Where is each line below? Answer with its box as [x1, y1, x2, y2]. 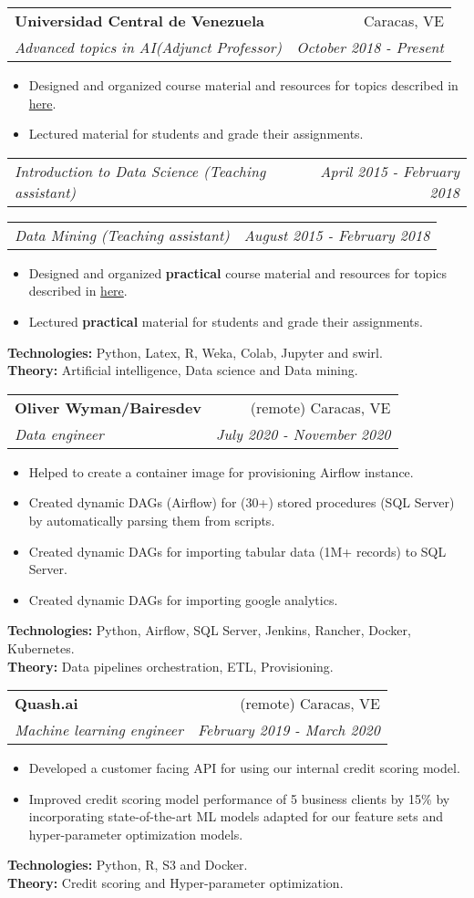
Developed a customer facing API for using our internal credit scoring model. [28, 758, 460, 778]
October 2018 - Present [296, 37, 444, 57]
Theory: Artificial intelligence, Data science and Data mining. [7, 360, 358, 380]
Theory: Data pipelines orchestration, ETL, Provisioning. [7, 656, 334, 675]
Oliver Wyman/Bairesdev [15, 396, 202, 418]
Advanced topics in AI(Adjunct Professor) [15, 37, 283, 57]
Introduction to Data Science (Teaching [15, 160, 266, 182]
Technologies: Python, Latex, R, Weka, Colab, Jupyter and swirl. [7, 342, 383, 361]
